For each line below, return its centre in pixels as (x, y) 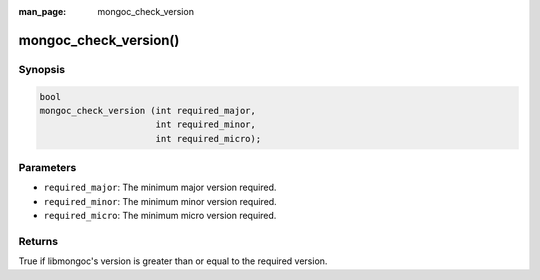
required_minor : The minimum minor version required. (160, 201)
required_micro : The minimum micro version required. (160, 216)
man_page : (42, 11)
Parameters (47, 168)
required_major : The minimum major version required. (160, 187)
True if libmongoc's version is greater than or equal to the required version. (173, 261)
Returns (38, 242)
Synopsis (41, 69)
